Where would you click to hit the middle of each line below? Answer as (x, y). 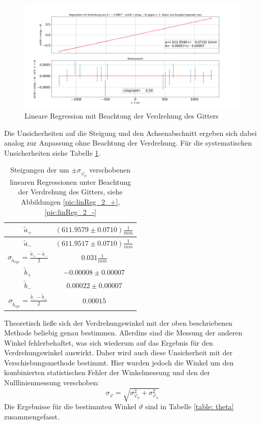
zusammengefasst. (32, 416)
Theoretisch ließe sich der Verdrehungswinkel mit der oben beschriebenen (119, 322)
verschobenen (110, 170)
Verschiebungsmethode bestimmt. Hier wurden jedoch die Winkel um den (119, 362)
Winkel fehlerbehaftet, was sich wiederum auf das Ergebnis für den (109, 342)
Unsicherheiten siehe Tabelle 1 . (53, 152)
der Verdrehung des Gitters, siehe (70, 192)
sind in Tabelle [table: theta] (189, 406)
